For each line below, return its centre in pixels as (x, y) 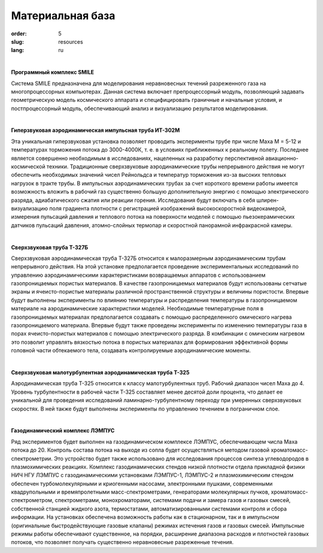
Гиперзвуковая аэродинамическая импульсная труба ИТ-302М (95, 130)
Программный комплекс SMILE (53, 72)
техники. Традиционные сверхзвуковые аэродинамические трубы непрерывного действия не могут (176, 167)
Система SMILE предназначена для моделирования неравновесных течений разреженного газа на (138, 83)
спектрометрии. (32, 458)
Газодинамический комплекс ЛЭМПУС (63, 431)
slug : (17, 41)
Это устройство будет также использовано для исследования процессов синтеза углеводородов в (182, 458)
